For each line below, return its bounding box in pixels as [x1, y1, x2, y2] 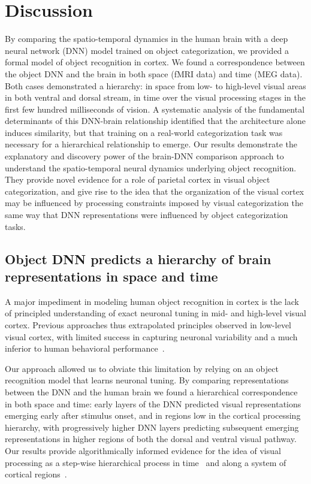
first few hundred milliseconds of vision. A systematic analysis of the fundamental [5, 102, 305, 115]
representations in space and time [5, 267, 218, 285]
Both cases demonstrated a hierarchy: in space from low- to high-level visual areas [5, 79, 306, 92]
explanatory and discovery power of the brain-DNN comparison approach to [5, 150, 284, 162]
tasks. [5, 220, 26, 232]
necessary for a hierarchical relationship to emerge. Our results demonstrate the [5, 138, 298, 150]
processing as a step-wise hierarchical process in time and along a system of [5, 456, 286, 468]
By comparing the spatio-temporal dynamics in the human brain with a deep [5, 32, 288, 45]
